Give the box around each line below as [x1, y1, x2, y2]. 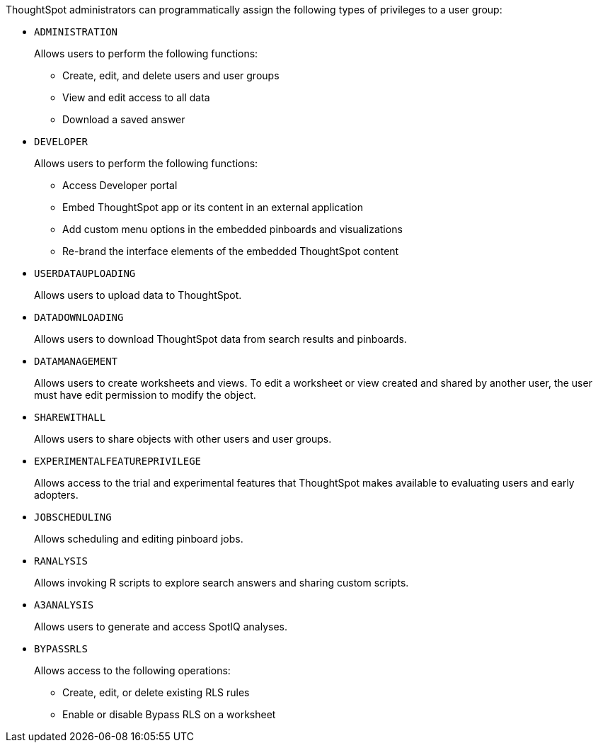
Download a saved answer [62, 113, 185, 125]
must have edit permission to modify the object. [34, 389, 256, 401]
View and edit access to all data [62, 91, 210, 103]
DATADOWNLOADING [34, 312, 124, 323]
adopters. [34, 489, 79, 501]
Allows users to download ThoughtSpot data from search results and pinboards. [34, 333, 407, 345]
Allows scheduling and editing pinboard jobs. [34, 533, 243, 545]
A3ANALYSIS [34, 599, 94, 611]
